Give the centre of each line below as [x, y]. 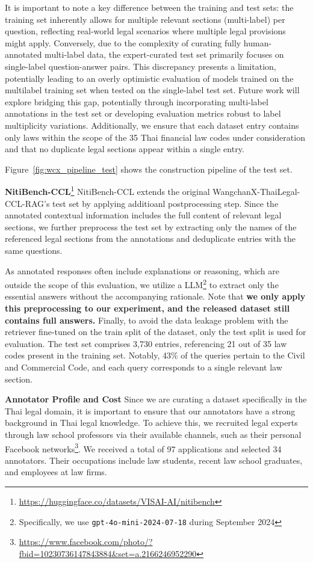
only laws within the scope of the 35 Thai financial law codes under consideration [155, 137]
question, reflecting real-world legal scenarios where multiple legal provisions [145, 31]
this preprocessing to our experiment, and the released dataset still [147, 308]
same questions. [34, 250]
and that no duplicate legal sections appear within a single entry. [125, 149]
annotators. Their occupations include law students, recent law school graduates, [154, 460]
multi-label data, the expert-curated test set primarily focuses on [164, 54]
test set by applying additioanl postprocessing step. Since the [166, 203]
